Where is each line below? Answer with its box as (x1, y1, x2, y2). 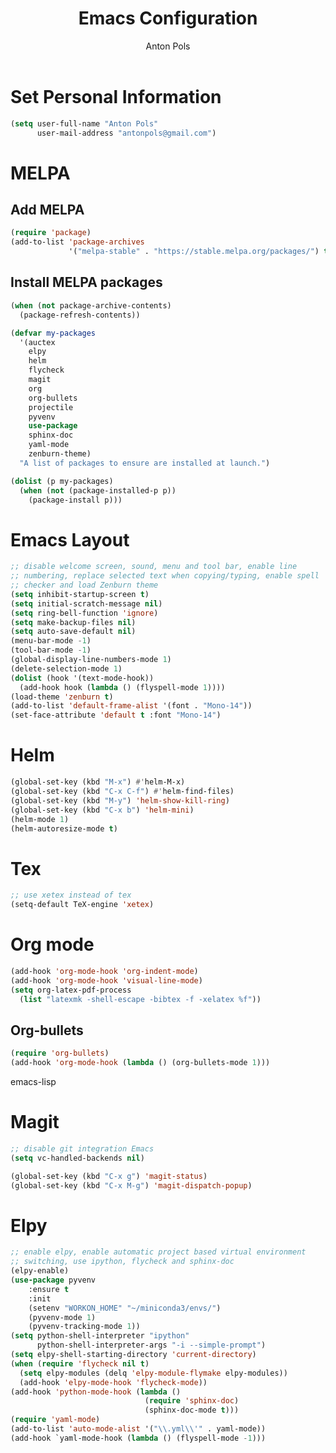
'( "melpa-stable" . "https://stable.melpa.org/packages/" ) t (68, 247, 329, 257)
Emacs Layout (10, 528, 130, 551)
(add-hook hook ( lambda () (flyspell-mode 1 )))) (19, 682, 226, 692)
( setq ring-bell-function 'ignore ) (10, 608, 159, 618)
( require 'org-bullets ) (10, 1048, 110, 1059)
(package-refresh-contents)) (19, 310, 141, 320)
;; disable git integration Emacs (10, 1144, 155, 1154)
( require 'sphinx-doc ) (144, 1396, 240, 1406)
